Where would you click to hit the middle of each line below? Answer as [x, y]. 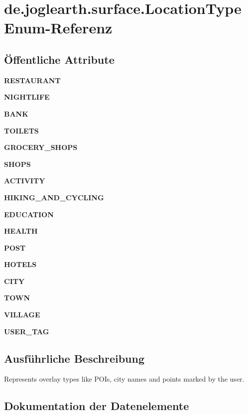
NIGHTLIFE [27, 97]
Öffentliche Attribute [59, 59]
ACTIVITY [25, 181]
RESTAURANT [32, 80]
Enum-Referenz [58, 28]
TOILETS [21, 130]
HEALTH [21, 231]
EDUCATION [29, 214]
